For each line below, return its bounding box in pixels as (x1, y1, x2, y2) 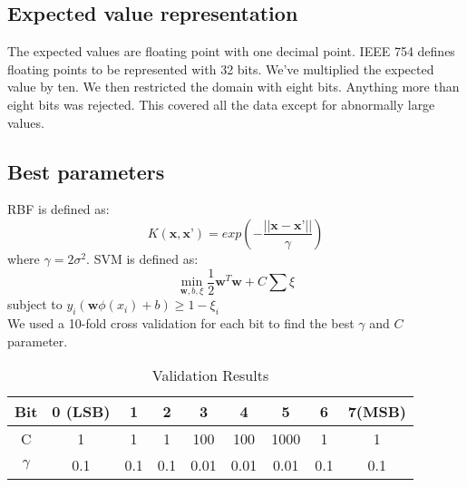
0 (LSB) (52, 401, 111, 423)
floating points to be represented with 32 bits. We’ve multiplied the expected (7, 59, 434, 78)
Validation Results (151, 365, 269, 386)
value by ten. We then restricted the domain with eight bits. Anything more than (7, 77, 460, 96)
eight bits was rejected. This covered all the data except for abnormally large (7, 94, 435, 113)
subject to (7, 295, 63, 314)
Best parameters (7, 157, 165, 185)
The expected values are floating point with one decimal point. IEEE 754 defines (7, 42, 455, 61)
